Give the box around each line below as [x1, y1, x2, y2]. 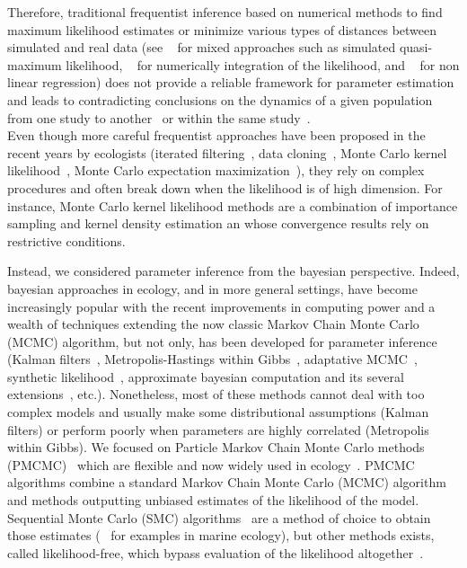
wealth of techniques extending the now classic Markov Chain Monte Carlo [7, 315, 419, 333]
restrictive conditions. [7, 231, 126, 250]
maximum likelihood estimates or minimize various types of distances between [7, 20, 437, 39]
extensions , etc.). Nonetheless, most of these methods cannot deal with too [7, 385, 425, 404]
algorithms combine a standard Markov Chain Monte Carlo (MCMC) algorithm [7, 473, 446, 492]
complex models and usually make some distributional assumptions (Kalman [7, 403, 429, 422]
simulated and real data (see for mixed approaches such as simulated [7, 38, 396, 57]
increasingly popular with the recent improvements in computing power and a [7, 297, 436, 315]
